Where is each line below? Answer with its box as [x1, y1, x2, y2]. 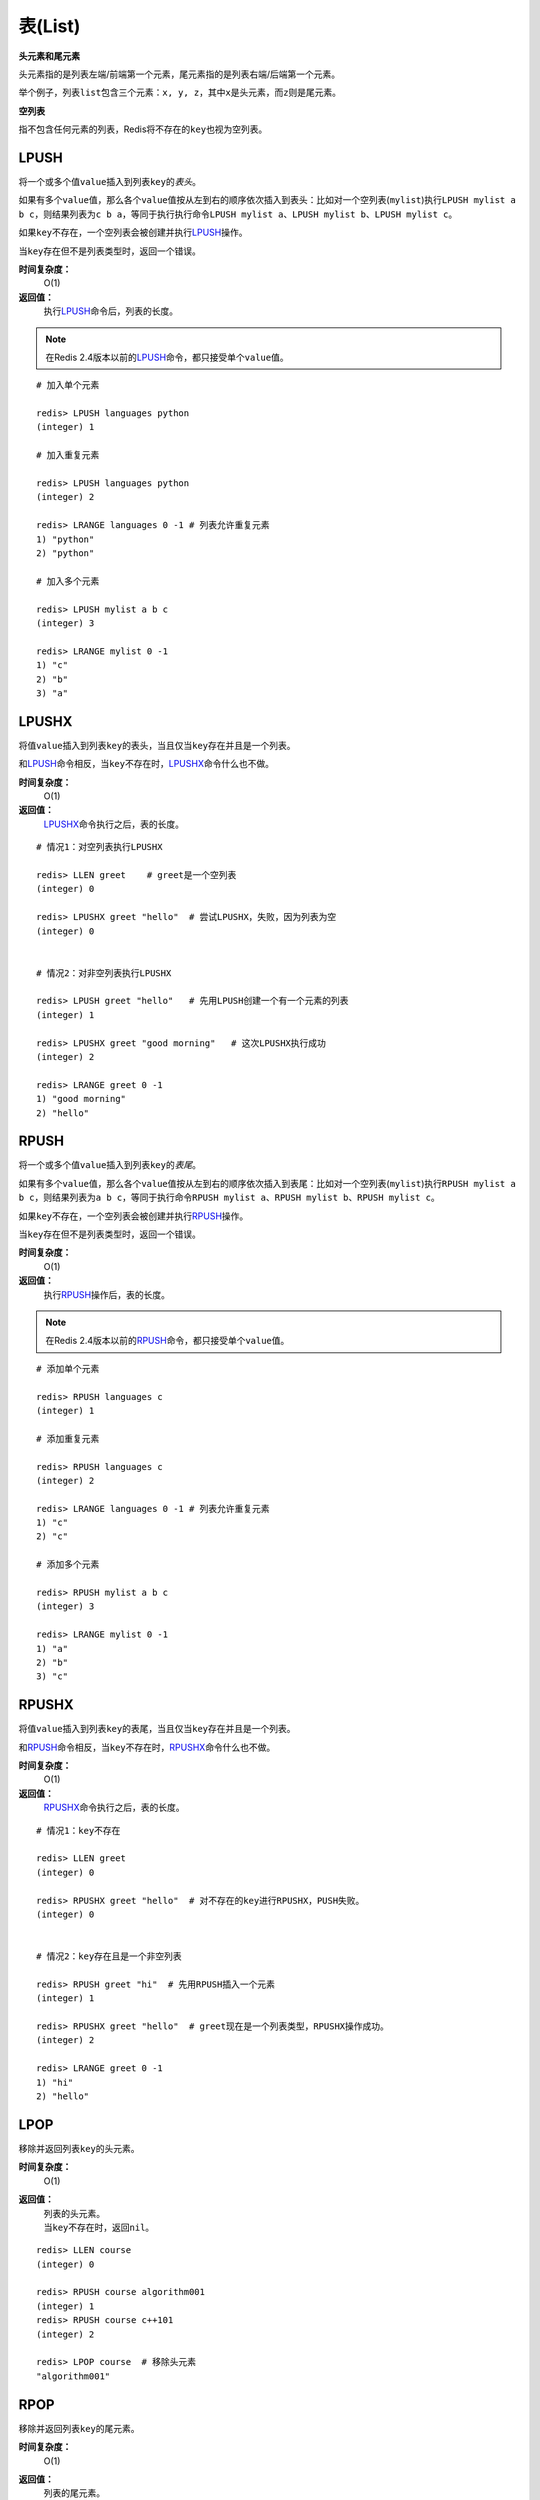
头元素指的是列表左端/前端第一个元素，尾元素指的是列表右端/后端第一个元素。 [18, 68, 341, 80]
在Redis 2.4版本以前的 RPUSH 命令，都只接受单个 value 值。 [45, 1335, 290, 1347]
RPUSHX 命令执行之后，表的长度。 [43, 1801, 185, 1814]
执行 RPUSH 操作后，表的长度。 [43, 1288, 170, 1300]
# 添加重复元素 [36, 1433, 100, 1444]
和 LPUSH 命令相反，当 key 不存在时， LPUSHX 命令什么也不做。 [18, 758, 275, 770]
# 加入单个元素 [36, 380, 100, 391]
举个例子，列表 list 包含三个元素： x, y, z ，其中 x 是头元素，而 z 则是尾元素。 [18, 86, 342, 99]
